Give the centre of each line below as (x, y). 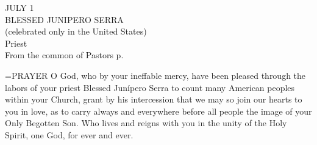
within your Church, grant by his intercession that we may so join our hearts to (154, 99)
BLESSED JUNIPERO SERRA (64, 19)
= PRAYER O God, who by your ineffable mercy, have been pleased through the (155, 75)
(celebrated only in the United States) (76, 31)
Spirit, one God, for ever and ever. (69, 134)
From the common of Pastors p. (64, 55)
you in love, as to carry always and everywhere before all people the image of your (158, 111)
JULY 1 (20, 7)
